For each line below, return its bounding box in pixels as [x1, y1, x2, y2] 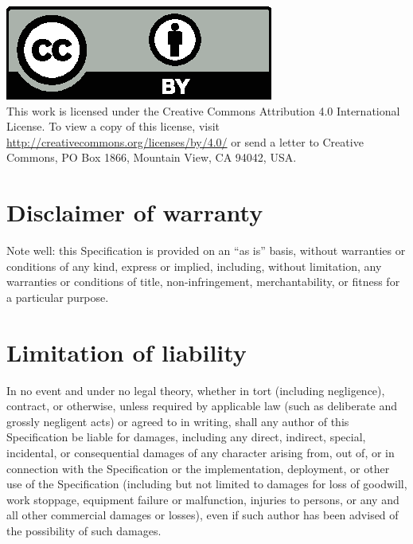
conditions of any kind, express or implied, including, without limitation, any [6, 257, 382, 274]
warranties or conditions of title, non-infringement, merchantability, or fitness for [6, 273, 400, 290]
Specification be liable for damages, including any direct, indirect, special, [6, 429, 366, 445]
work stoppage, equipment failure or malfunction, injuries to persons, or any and [6, 491, 399, 507]
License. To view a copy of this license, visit [6, 118, 220, 135]
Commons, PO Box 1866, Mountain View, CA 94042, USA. [6, 149, 297, 166]
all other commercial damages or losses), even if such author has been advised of [6, 507, 399, 523]
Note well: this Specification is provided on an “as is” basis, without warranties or [6, 242, 406, 259]
